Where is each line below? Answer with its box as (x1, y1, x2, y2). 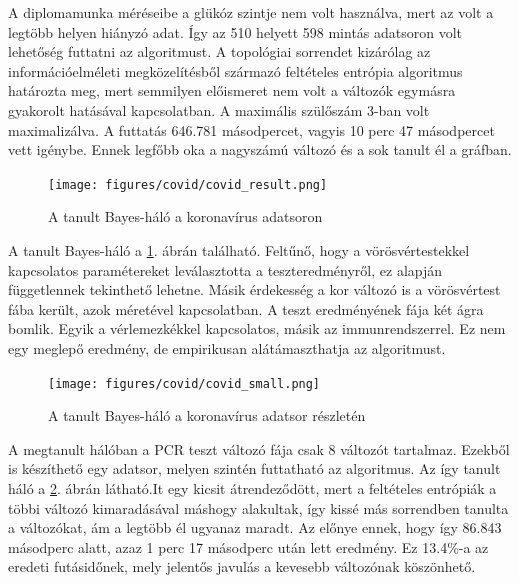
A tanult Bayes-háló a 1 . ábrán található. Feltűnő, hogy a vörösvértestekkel (8, 240, 470, 260)
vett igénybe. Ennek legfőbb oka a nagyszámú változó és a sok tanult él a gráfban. (8, 139, 512, 160)
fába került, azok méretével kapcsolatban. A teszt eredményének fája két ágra (8, 298, 484, 319)
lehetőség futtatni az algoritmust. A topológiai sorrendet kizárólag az (8, 41, 431, 62)
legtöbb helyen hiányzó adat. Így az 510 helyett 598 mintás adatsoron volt (8, 21, 463, 42)
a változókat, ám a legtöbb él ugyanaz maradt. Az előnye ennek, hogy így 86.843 (8, 517, 502, 538)
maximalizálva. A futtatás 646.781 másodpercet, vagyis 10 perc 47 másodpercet (8, 119, 495, 140)
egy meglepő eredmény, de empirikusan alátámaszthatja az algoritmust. (8, 337, 446, 358)
